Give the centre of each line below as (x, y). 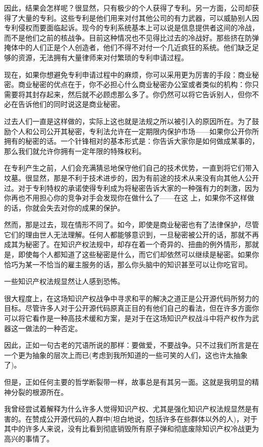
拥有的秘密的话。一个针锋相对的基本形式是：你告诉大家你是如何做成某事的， (131, 141)
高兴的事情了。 (29, 438)
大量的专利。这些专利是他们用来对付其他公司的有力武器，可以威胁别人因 (138, 17)
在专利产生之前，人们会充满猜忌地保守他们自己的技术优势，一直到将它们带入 (131, 168)
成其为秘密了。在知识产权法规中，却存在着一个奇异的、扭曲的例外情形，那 (128, 244)
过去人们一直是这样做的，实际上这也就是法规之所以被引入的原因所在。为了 (128, 121)
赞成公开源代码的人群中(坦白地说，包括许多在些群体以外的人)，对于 (145, 418)
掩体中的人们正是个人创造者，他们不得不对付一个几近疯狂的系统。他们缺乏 (128, 47)
